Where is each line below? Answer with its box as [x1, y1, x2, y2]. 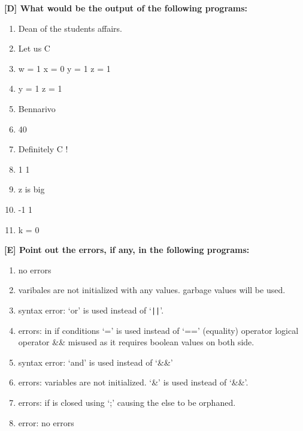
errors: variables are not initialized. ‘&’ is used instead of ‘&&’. [18, 376, 249, 388]
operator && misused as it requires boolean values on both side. [18, 336, 254, 348]
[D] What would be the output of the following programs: [4, 2, 248, 14]
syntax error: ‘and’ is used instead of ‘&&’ [18, 355, 173, 368]
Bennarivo [18, 102, 56, 114]
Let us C [18, 42, 50, 55]
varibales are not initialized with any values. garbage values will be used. [18, 284, 286, 296]
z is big [18, 183, 45, 195]
